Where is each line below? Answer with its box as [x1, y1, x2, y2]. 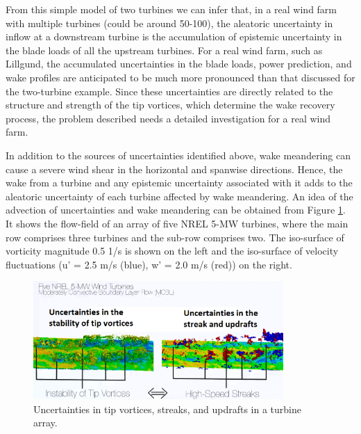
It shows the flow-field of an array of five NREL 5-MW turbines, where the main [6, 216, 349, 230]
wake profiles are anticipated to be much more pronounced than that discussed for [6, 70, 355, 84]
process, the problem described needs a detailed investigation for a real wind [6, 111, 331, 125]
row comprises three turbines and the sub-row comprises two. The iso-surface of [6, 230, 344, 244]
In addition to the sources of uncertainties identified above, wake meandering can [6, 147, 351, 162]
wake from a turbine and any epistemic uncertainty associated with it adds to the [6, 175, 353, 190]
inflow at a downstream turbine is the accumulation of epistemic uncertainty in [6, 29, 342, 44]
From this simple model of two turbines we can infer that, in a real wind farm [6, 2, 337, 16]
